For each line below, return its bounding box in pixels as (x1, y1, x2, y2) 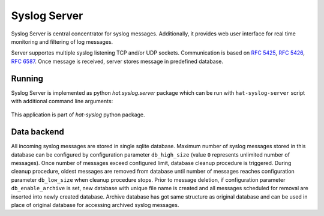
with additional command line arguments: (11, 98, 113, 105)
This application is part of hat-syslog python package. (11, 111, 145, 118)
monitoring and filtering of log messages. (11, 38, 113, 45)
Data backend (11, 127, 64, 137)
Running (11, 73, 44, 83)
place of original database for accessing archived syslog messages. (11, 202, 179, 209)
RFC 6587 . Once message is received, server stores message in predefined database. (11, 58, 224, 65)
